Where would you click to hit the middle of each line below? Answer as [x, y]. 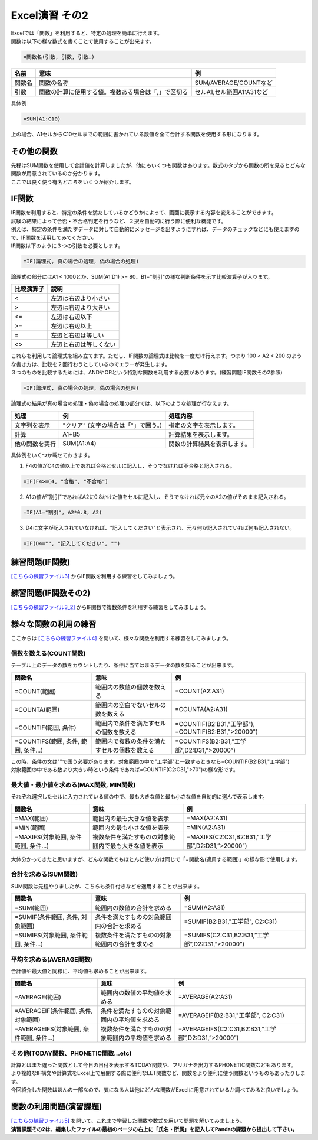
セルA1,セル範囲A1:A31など [231, 92]
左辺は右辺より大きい [80, 308]
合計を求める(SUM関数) [44, 874]
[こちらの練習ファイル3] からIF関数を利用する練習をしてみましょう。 [95, 576]
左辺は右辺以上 [72, 326]
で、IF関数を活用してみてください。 [54, 237]
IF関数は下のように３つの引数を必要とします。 [67, 246]
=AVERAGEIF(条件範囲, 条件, [54, 1011]
